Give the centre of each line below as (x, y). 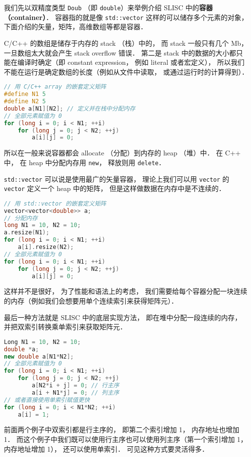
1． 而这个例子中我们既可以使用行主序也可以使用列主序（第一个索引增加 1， (126, 439)
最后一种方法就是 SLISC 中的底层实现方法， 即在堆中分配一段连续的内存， (123, 317)
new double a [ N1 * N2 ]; (39, 356)
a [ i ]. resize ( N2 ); (46, 247)
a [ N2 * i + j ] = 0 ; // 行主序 (76, 386)
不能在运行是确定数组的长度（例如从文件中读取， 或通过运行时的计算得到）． (126, 71)
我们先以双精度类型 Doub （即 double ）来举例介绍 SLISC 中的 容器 (108, 7)
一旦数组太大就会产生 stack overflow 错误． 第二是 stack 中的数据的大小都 (120, 52)
